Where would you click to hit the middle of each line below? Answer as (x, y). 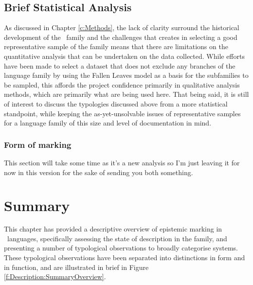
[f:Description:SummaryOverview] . (55, 276)
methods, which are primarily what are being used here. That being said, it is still (126, 94)
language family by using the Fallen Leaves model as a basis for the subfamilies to (126, 75)
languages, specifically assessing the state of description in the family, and (117, 238)
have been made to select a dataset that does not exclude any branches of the (120, 65)
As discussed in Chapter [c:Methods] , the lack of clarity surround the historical (122, 27)
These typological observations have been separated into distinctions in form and (125, 258)
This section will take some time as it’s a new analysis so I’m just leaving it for (122, 162)
